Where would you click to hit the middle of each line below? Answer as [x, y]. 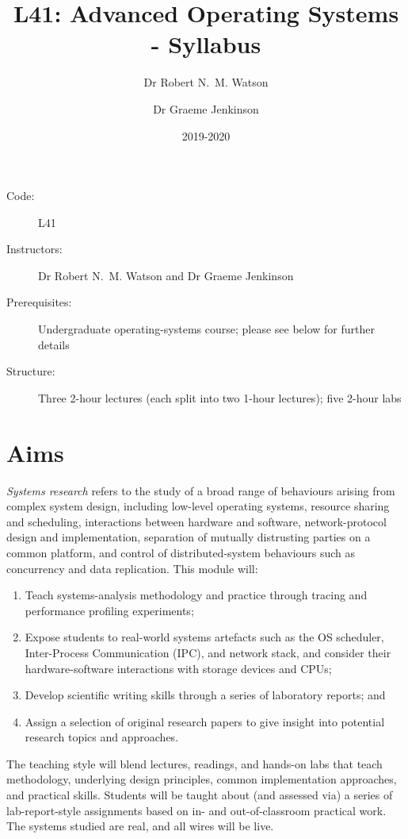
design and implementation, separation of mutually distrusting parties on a [189, 537]
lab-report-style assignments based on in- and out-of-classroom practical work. [196, 810]
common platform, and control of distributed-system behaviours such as [181, 552]
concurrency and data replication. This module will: [132, 568]
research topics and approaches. [102, 737]
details [54, 344]
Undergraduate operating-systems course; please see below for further [206, 329]
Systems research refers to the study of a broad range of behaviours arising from [201, 490]
